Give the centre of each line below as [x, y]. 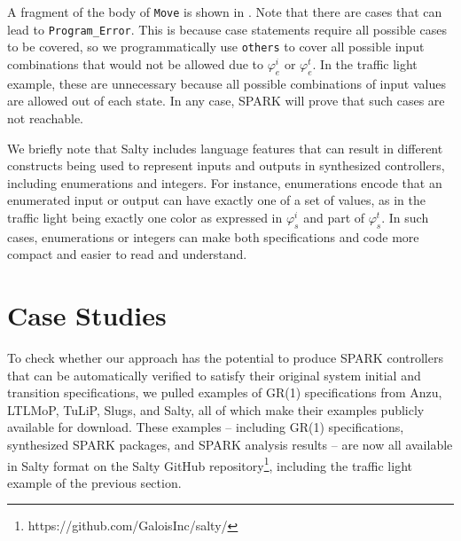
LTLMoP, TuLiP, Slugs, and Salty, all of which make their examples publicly [216, 409]
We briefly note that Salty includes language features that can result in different [225, 148]
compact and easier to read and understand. [127, 254]
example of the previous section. [94, 482]
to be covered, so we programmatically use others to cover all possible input [216, 47]
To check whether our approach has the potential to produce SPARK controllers [225, 358]
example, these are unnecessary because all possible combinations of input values [227, 83]
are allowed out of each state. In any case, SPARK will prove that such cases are [226, 101]
